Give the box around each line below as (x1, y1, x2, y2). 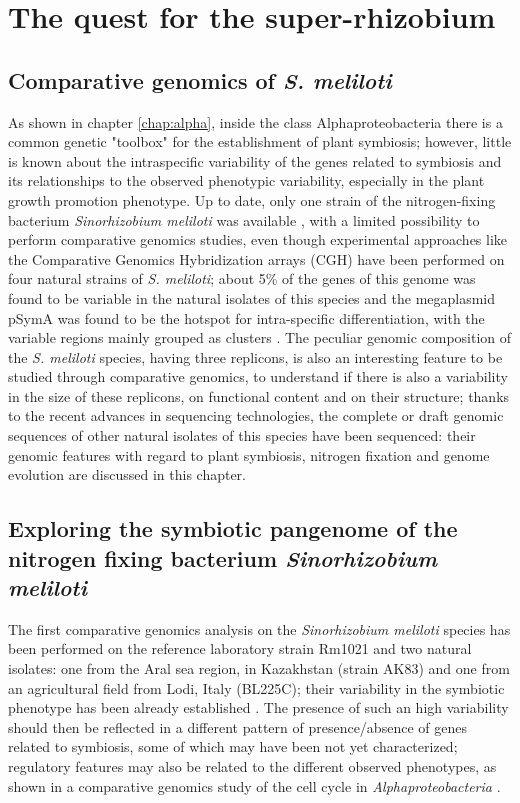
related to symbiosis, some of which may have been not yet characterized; (8, 736, 458, 757)
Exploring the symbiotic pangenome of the (8, 513, 458, 544)
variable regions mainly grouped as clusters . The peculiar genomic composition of (8, 327, 512, 348)
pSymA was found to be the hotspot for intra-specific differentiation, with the (8, 307, 485, 328)
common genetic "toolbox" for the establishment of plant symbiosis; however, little (8, 131, 512, 152)
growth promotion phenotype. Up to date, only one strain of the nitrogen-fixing (8, 189, 496, 210)
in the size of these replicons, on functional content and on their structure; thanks (8, 385, 510, 406)
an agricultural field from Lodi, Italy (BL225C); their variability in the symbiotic (8, 677, 505, 698)
